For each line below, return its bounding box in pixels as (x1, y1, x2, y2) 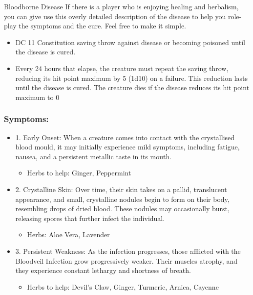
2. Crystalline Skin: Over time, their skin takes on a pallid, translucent (15, 184, 227, 194)
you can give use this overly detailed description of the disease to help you (4, 11, 226, 21)
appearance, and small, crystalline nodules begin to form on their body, (15, 194, 230, 204)
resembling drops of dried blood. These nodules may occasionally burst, (15, 203, 230, 214)
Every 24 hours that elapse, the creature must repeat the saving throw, (15, 63, 229, 73)
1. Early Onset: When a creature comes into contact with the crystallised (15, 132, 235, 142)
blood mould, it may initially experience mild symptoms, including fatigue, (15, 142, 240, 152)
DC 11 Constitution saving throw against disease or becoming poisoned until (15, 37, 245, 47)
